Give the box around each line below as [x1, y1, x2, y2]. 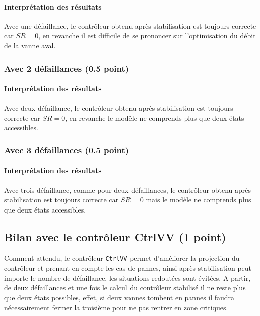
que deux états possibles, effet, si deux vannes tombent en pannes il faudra [4, 292, 235, 303]
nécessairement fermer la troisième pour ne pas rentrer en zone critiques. [4, 302, 228, 312]
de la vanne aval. [4, 40, 56, 50]
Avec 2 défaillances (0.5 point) [4, 62, 129, 74]
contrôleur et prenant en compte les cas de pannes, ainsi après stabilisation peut [4, 262, 252, 273]
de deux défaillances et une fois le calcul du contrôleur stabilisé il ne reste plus [4, 282, 246, 293]
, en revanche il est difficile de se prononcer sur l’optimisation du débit [38, 30, 256, 41]
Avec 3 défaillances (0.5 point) [4, 143, 129, 156]
